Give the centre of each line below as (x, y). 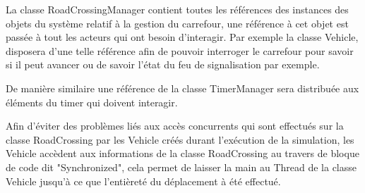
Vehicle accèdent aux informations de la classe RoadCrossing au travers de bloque (182, 153)
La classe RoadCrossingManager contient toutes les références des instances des (177, 9)
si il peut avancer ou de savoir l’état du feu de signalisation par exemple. (163, 64)
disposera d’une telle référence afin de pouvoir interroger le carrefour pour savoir (180, 50)
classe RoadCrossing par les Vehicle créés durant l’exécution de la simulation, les (180, 139)
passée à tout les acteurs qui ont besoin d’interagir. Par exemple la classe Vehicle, (182, 37)
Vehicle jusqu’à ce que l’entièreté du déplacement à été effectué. (143, 181)
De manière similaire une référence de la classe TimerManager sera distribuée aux (182, 88)
